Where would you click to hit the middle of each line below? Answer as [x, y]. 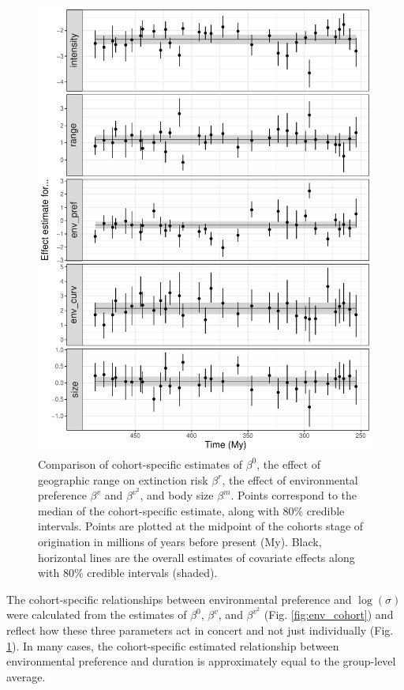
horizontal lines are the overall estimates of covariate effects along [196, 557]
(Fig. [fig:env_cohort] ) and [329, 615]
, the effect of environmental [290, 479]
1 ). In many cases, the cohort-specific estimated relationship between [173, 645]
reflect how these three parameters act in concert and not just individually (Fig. [200, 630]
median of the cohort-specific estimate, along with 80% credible [191, 510]
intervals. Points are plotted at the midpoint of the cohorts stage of [201, 526]
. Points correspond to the [294, 495]
